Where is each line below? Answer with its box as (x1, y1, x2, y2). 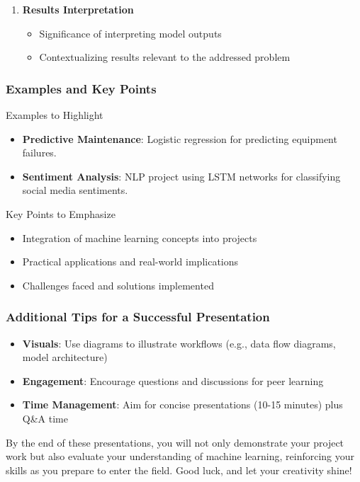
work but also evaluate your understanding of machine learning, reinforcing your (6, 449, 355, 464)
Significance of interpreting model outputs (39, 25, 222, 40)
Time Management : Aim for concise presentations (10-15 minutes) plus (22, 397, 343, 412)
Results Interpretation (22, 2, 134, 16)
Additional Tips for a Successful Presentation (6, 308, 270, 326)
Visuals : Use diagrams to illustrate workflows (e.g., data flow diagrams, (22, 335, 336, 350)
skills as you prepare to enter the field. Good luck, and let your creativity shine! (6, 462, 352, 477)
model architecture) (22, 350, 108, 365)
